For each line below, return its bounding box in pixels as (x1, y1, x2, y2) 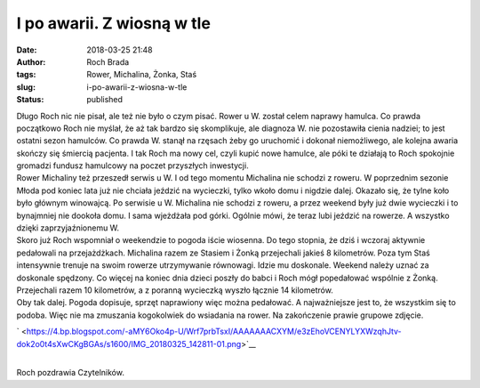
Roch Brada (86, 56, 130, 67)
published (86, 94, 124, 105)
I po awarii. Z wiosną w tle (16, 13, 211, 33)
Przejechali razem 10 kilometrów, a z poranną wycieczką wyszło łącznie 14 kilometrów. (16, 285, 333, 295)
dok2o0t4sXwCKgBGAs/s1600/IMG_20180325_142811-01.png (16, 338, 242, 349)
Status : (16, 94, 44, 105)
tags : (16, 69, 36, 80)
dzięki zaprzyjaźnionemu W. (16, 222, 120, 233)
